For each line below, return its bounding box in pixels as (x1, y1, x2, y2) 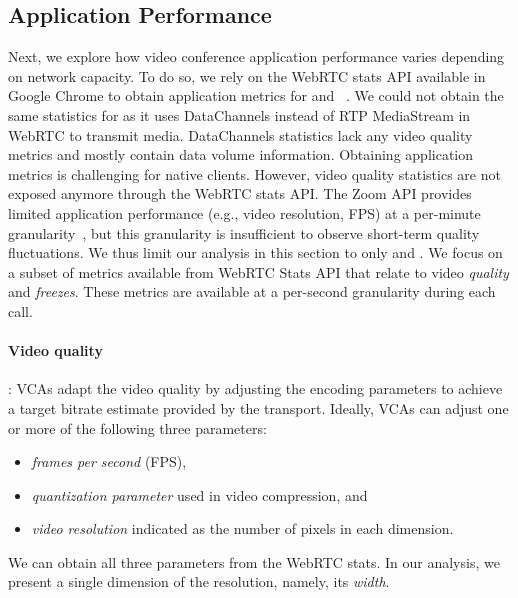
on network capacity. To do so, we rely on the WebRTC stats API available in (8, 65, 486, 86)
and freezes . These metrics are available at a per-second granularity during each (8, 281, 496, 302)
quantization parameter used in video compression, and (31, 484, 368, 505)
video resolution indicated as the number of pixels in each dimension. (31, 518, 454, 539)
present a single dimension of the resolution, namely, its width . (8, 571, 390, 592)
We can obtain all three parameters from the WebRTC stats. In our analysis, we (8, 551, 500, 572)
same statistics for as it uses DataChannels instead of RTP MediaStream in (8, 104, 471, 125)
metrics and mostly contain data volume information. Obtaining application (8, 144, 474, 165)
